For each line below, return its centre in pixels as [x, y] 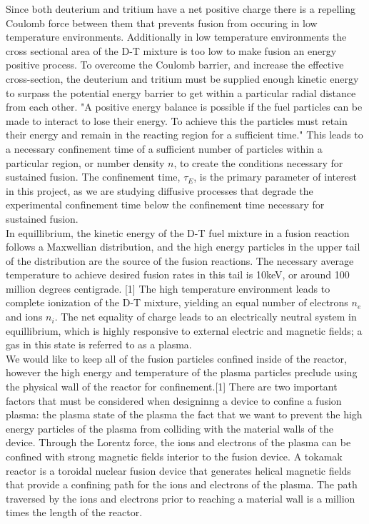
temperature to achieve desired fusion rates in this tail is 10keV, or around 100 [178, 274]
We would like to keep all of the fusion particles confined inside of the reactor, [176, 358]
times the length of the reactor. [74, 512]
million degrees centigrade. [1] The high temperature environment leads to [168, 288]
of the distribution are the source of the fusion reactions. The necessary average [180, 260]
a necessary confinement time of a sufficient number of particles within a [164, 148]
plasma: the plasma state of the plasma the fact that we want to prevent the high [184, 414]
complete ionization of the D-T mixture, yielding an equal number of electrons [177, 302]
